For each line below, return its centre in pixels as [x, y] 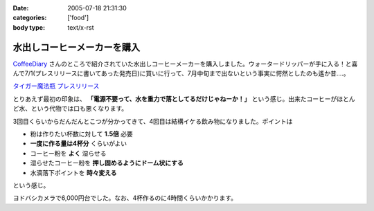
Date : [21, 8]
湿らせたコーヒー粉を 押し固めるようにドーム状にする [107, 163]
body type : [29, 27]
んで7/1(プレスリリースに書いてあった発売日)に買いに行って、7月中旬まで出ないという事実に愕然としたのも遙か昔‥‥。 [181, 73]
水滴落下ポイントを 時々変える [73, 172]
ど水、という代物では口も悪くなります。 [70, 109]
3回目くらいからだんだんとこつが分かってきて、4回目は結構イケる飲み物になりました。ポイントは [153, 121]
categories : [30, 18]
